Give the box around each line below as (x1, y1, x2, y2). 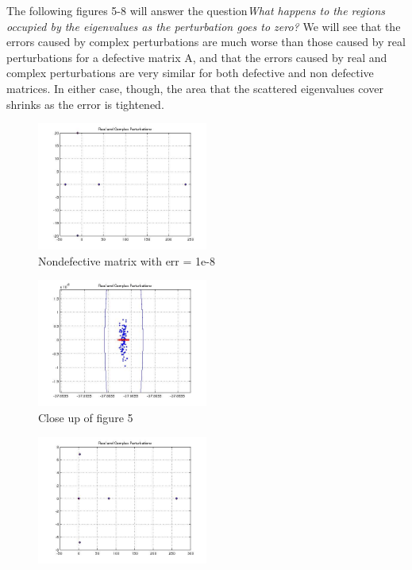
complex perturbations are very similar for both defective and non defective (6, 64, 374, 81)
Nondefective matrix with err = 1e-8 (38, 252, 215, 269)
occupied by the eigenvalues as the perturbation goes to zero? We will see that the (6, 17, 401, 34)
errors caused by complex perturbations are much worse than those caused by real (6, 33, 406, 50)
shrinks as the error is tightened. (6, 95, 164, 112)
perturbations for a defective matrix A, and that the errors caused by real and (6, 48, 387, 65)
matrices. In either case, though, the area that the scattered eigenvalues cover (6, 79, 383, 96)
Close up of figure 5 (38, 409, 133, 425)
